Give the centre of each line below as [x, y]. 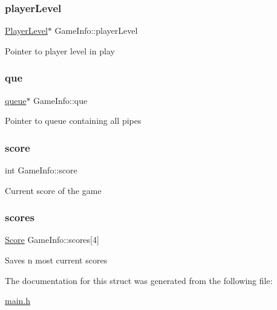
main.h [18, 301]
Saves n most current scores [56, 260]
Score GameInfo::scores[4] [52, 240]
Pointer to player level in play [60, 50]
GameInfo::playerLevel [96, 31]
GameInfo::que [60, 100]
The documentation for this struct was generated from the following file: [139, 280]
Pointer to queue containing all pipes [73, 121]
